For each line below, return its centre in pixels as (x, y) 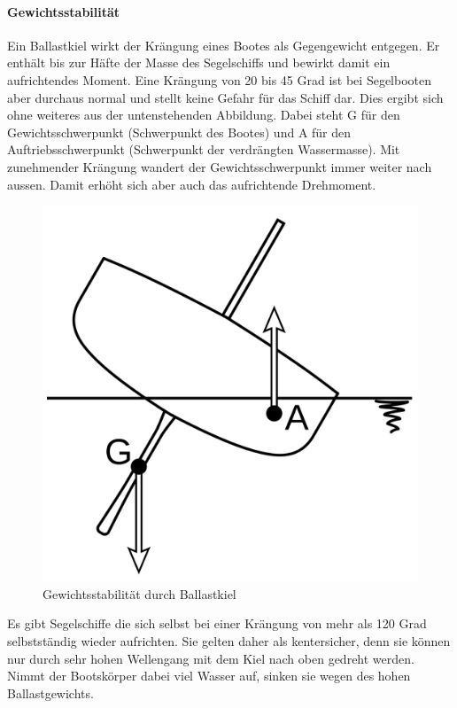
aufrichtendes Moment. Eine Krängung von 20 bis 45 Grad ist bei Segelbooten (220, 79)
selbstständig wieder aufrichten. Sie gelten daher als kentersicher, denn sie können (229, 640)
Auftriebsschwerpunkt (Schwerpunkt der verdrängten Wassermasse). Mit (204, 149)
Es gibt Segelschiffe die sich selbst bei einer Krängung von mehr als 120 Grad (217, 623)
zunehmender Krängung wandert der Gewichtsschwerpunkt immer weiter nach (220, 166)
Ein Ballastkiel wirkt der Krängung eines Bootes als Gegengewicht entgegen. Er (224, 45)
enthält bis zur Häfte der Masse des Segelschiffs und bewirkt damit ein (199, 62)
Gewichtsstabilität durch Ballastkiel (139, 593)
